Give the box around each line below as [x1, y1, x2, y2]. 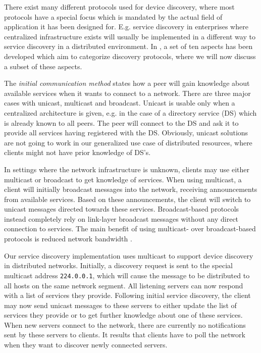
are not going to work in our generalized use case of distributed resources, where [4, 137, 252, 147]
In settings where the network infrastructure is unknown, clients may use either [4, 164, 250, 174]
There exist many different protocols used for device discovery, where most [4, 2, 235, 12]
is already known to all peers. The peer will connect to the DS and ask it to [4, 117, 239, 128]
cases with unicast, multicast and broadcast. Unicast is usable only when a [4, 97, 235, 108]
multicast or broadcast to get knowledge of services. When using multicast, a [4, 174, 242, 184]
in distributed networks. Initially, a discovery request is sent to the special [4, 260, 233, 271]
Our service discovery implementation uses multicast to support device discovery [4, 250, 253, 261]
